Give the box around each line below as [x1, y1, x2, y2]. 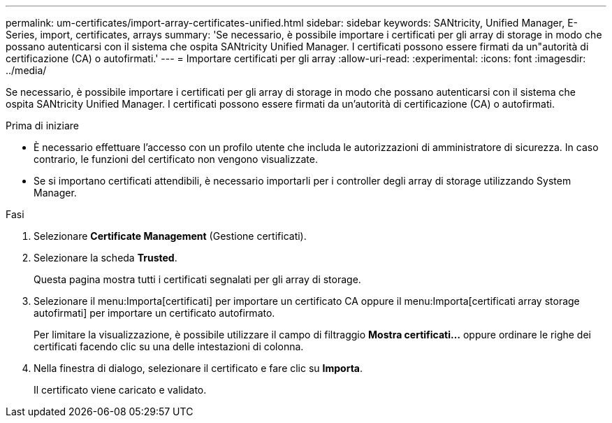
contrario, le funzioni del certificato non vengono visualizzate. [34, 153, 318, 165]
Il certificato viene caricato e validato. [34, 384, 207, 396]
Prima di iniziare [6, 120, 79, 131]
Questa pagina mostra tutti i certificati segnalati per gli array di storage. [34, 273, 361, 285]
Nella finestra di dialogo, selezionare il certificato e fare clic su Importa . [34, 362, 363, 374]
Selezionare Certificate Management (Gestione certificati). [34, 230, 307, 242]
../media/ [6, 64, 47, 76]
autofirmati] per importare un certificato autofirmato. [34, 307, 275, 319]
